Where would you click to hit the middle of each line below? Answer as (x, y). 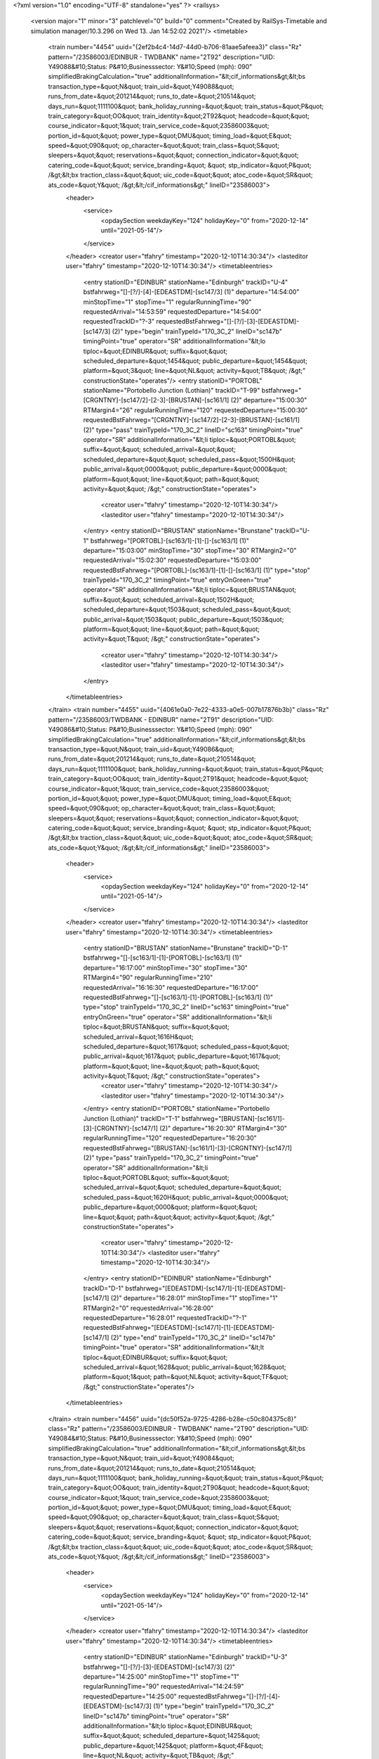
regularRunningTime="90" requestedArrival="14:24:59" (164, 1687)
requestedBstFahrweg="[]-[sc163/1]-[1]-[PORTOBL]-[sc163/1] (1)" (178, 997)
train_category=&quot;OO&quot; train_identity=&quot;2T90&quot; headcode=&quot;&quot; (179, 1487)
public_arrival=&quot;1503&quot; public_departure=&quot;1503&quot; (184, 619)
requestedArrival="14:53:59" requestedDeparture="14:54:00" (173, 311)
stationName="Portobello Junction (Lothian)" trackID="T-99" (172, 390)
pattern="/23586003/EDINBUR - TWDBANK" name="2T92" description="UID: (161, 57)
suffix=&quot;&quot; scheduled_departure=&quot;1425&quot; (172, 1736)
